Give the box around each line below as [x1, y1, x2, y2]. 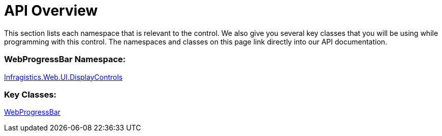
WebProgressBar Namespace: [4, 54, 126, 65]
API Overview [4, 2, 98, 19]
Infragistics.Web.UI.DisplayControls [4, 72, 123, 81]
